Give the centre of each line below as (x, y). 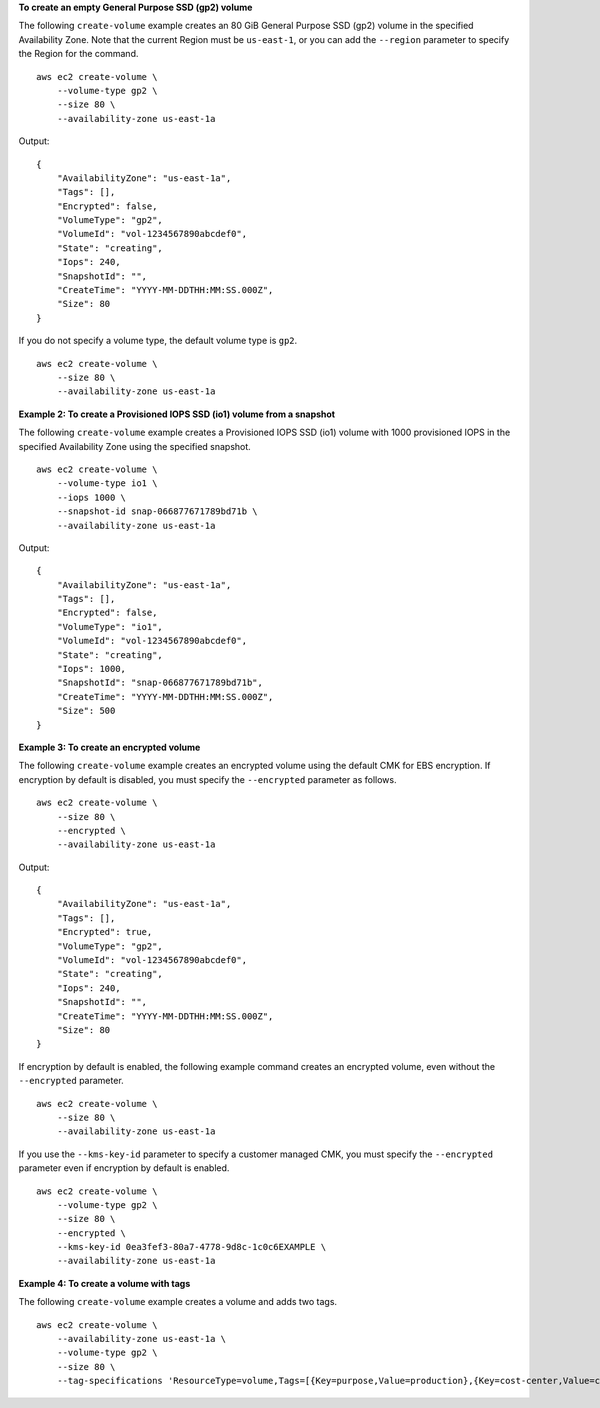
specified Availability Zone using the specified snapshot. (135, 446)
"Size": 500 (86, 711)
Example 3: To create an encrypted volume (109, 747)
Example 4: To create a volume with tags (104, 1283)
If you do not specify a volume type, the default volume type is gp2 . (158, 341)
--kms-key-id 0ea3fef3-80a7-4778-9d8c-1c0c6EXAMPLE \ (191, 1247)
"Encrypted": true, (104, 932)
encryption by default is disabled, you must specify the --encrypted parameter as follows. (207, 779)
